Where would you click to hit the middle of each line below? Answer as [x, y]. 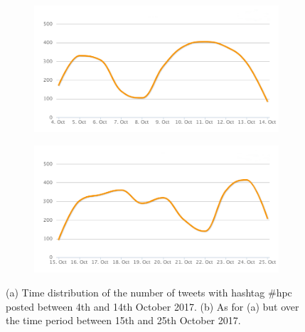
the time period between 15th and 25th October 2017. [123, 320]
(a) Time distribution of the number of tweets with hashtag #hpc [149, 293]
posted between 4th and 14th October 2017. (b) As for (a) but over [152, 306]
